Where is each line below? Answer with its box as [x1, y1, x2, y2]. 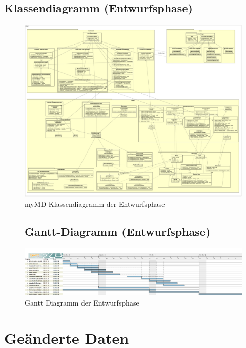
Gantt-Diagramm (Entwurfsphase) [25, 224, 211, 239]
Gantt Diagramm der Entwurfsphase [25, 297, 139, 308]
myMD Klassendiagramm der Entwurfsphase [25, 199, 165, 209]
